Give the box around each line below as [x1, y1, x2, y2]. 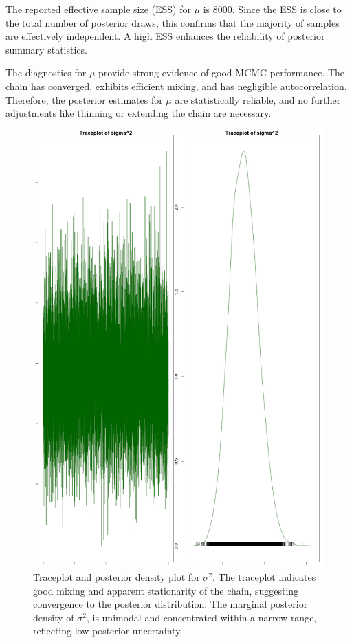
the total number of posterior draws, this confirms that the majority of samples [5, 15, 340, 30]
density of [33, 610, 74, 624]
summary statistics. [5, 42, 87, 56]
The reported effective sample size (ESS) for [5, 2, 191, 16]
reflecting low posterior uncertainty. [33, 623, 183, 638]
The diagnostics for [5, 65, 87, 80]
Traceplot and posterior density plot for [33, 569, 200, 584]
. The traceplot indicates [212, 569, 316, 584]
